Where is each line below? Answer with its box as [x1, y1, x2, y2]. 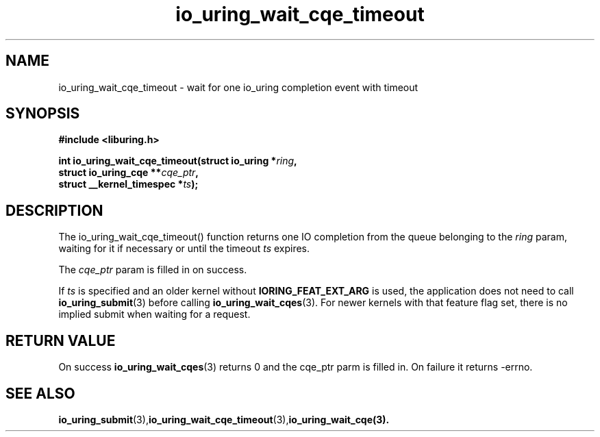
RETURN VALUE [5, 332, 116, 349]
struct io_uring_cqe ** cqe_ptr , [58, 166, 199, 179]
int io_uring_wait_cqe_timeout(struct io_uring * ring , [58, 155, 297, 167]
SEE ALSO [5, 384, 75, 402]
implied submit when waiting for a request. [58, 308, 251, 321]
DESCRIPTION [5, 201, 103, 219]
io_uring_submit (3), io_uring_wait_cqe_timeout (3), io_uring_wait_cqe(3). [58, 413, 390, 425]
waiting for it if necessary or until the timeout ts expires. [58, 242, 310, 255]
